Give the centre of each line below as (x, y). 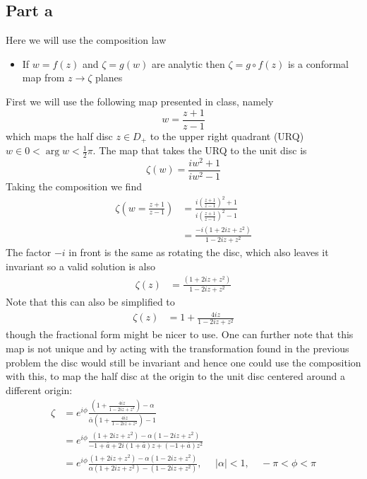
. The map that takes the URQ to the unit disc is (200, 150)
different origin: (39, 389)
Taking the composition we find (74, 186)
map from (43, 77)
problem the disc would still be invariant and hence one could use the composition (183, 362)
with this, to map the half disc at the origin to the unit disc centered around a (176, 376)
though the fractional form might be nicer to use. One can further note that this (180, 334)
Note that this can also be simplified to (90, 301)
